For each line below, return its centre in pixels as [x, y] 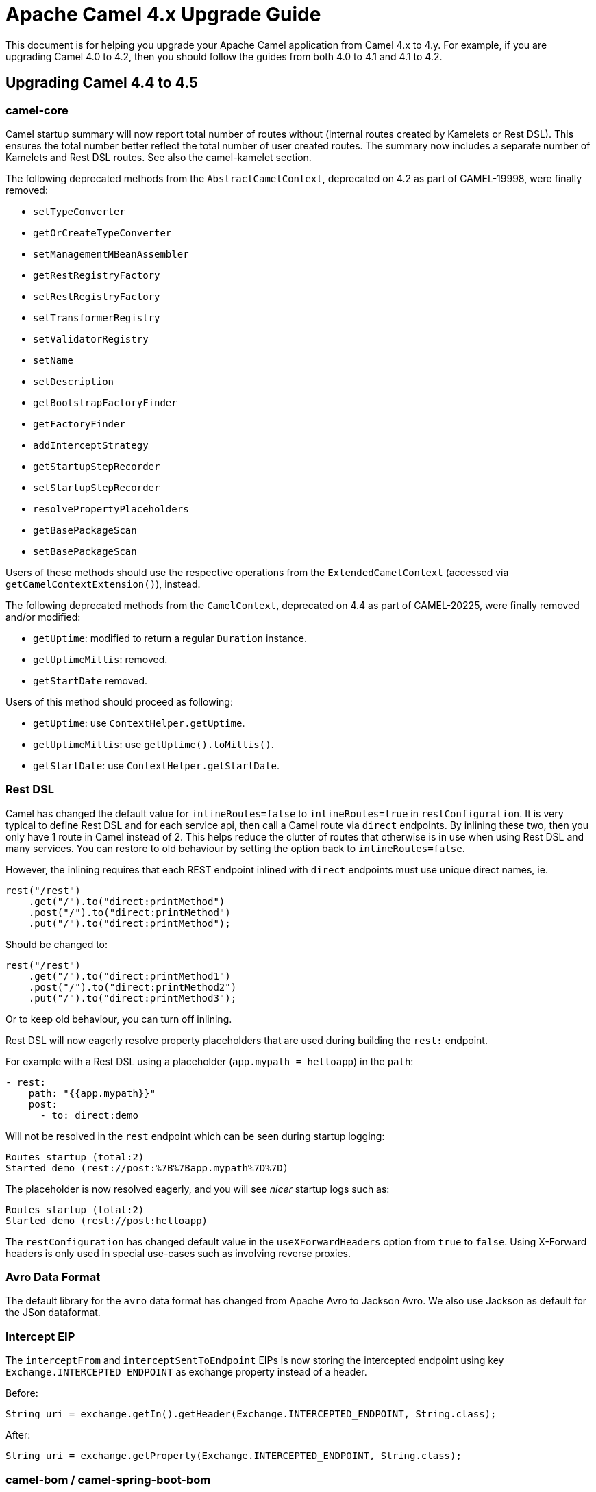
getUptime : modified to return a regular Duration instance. [170, 638]
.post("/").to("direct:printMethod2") [133, 987]
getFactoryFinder [79, 424]
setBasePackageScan [85, 551]
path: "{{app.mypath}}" [92, 1093]
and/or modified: [43, 617]
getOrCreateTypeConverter [102, 233]
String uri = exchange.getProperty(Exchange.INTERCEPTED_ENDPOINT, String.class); [234, 1456]
